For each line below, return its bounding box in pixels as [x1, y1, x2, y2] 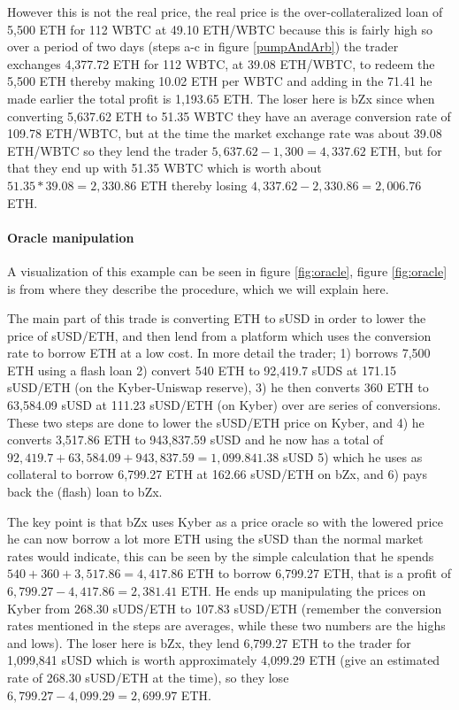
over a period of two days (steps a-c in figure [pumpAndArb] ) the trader [7, 37, 399, 56]
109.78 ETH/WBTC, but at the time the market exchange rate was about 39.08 [7, 124, 442, 143]
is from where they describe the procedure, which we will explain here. [7, 279, 389, 297]
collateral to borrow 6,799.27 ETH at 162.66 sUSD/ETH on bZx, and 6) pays [7, 465, 427, 483]
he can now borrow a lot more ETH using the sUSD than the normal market [7, 529, 424, 548]
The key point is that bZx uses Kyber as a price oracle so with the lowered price [7, 512, 443, 530]
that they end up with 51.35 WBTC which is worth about [7, 158, 322, 177]
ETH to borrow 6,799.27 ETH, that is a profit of [187, 564, 451, 583]
